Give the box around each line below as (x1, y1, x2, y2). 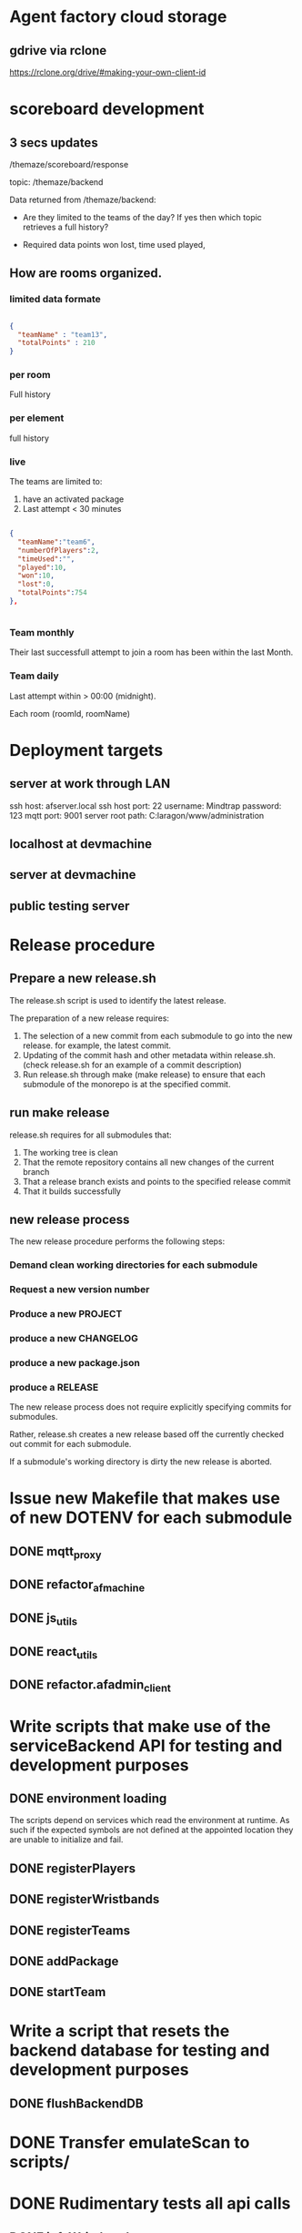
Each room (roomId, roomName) (9, 708, 130, 719)
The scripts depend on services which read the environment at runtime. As (9, 1815, 290, 1826)
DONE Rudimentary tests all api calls (9, 2193, 291, 2214)
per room (9, 369, 51, 382)
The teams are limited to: (9, 476, 103, 487)
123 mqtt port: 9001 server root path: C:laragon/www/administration (9, 810, 265, 821)
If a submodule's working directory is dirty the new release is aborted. (9, 1456, 273, 1467)
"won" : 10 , (17, 571, 55, 580)
